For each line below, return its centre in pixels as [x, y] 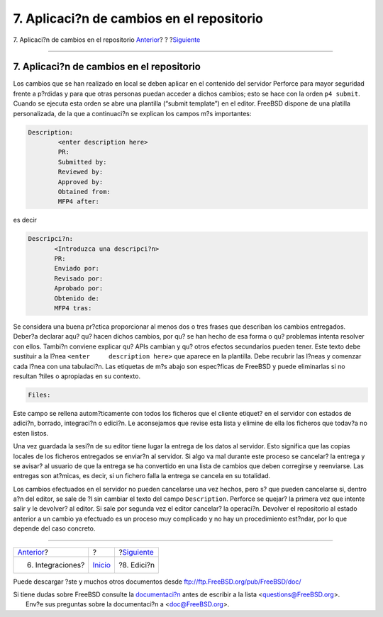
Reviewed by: [81, 172]
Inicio [102, 565]
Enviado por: [77, 268]
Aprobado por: [79, 288]
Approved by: [81, 182]
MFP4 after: [78, 202]
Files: [39, 395]
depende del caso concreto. [54, 528]
